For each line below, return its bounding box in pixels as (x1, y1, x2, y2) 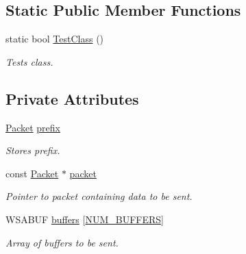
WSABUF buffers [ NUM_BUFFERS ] (5, 212, 164, 226)
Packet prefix (5, 120, 60, 134)
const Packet (5, 166, 59, 180)
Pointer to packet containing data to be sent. (5, 189, 193, 203)
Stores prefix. (5, 143, 60, 157)
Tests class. (5, 54, 53, 68)
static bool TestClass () (5, 31, 104, 46)
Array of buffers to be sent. (5, 235, 119, 249)
